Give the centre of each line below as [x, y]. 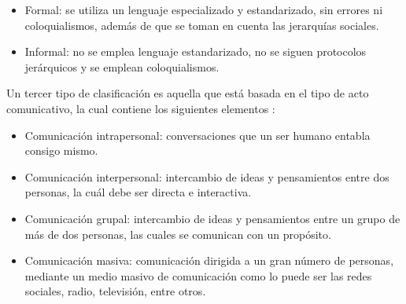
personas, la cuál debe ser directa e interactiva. [138, 192]
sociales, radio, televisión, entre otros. [115, 291]
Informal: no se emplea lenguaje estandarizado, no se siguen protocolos [196, 51]
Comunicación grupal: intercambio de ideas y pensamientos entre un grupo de [212, 218]
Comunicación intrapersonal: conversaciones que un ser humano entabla [197, 135]
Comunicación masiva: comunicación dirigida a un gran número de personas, [209, 260]
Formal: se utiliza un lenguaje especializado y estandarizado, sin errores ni [204, 9]
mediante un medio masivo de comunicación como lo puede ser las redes [198, 275]
